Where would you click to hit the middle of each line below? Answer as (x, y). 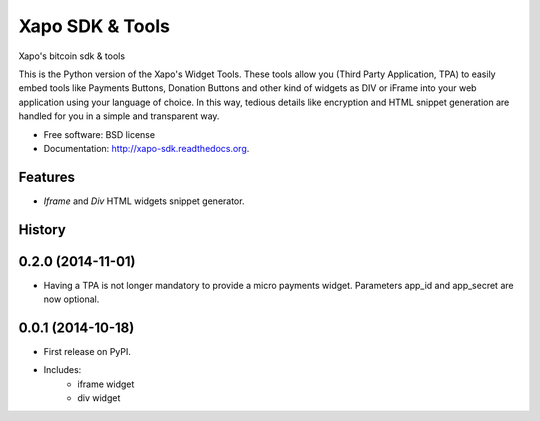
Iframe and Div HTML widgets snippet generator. (144, 201)
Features (46, 176)
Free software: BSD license (99, 134)
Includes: (62, 370)
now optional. (71, 299)
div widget (99, 398)
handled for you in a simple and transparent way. (119, 116)
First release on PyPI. (87, 352)
